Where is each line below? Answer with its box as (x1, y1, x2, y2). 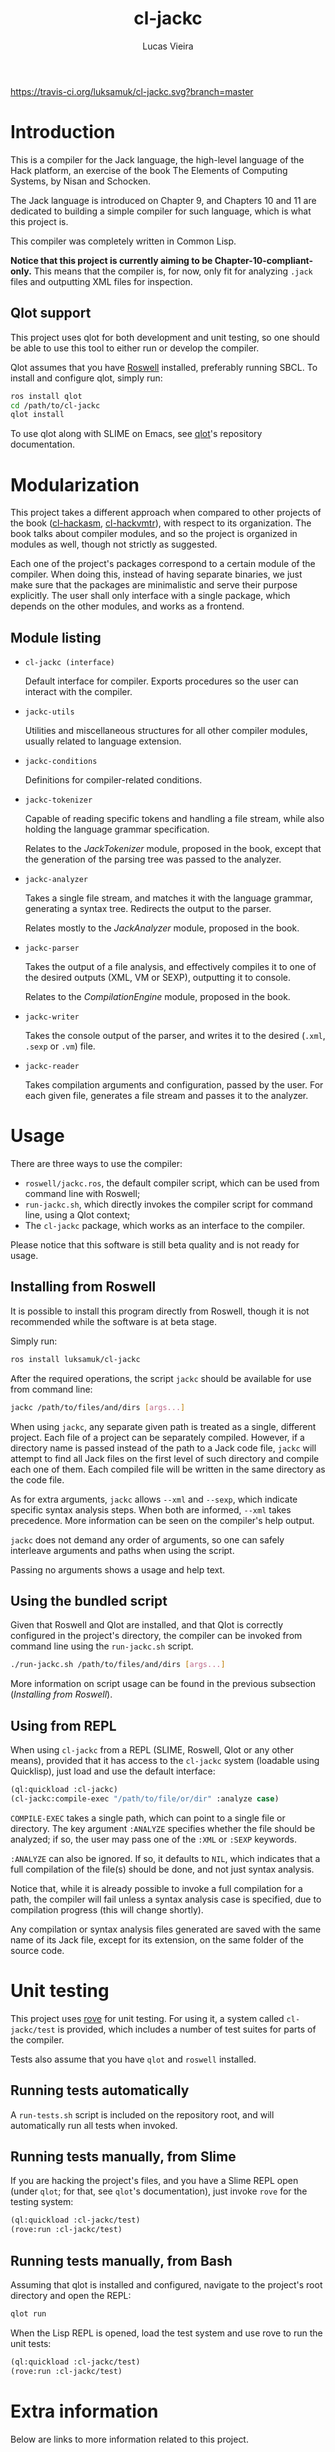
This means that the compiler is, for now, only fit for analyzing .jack (33, 265, 313, 277)
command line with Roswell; (24, 1188, 141, 1199)
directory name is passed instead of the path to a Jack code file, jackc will (10, 1442, 317, 1454)
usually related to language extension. (24, 735, 182, 747)
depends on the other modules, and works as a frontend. (10, 600, 245, 612)
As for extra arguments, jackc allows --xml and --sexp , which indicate (10, 1493, 298, 1505)
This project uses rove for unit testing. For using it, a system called (10, 2012, 285, 2024)
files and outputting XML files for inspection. (10, 275, 193, 287)
